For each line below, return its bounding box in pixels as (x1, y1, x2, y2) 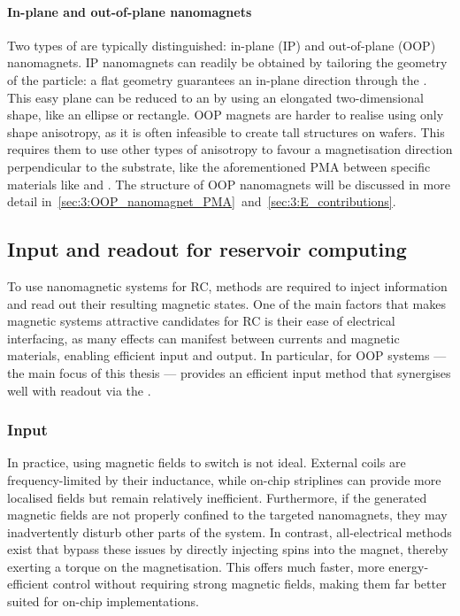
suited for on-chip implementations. (7, 592, 199, 611)
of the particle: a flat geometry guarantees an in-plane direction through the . (7, 70, 427, 89)
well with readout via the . (7, 381, 151, 399)
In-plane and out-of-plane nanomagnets (7, 2, 252, 20)
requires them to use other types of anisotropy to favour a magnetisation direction (7, 140, 453, 158)
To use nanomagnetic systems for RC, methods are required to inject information (7, 276, 448, 295)
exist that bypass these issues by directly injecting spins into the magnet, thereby (7, 540, 448, 558)
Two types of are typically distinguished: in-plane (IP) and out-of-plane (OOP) (7, 35, 436, 54)
